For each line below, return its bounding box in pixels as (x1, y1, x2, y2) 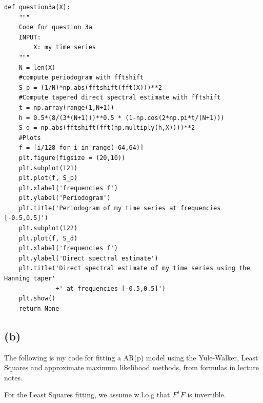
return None (18, 305, 59, 312)
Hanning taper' (4, 275, 56, 283)
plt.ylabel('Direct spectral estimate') (18, 254, 158, 262)
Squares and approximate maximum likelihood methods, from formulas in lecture (4, 362, 259, 373)
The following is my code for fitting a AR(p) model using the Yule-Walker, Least (4, 352, 258, 362)
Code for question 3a (18, 24, 92, 31)
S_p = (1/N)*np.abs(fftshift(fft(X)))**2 (18, 84, 162, 91)
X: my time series (33, 44, 96, 51)
